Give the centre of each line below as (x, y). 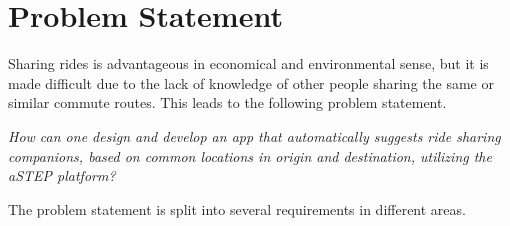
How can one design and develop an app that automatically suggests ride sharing (254, 135)
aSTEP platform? (62, 175)
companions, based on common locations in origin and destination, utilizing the (250, 155)
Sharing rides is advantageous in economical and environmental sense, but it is (248, 63)
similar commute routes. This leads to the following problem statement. (227, 102)
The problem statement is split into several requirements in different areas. (237, 208)
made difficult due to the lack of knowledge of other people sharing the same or (251, 82)
